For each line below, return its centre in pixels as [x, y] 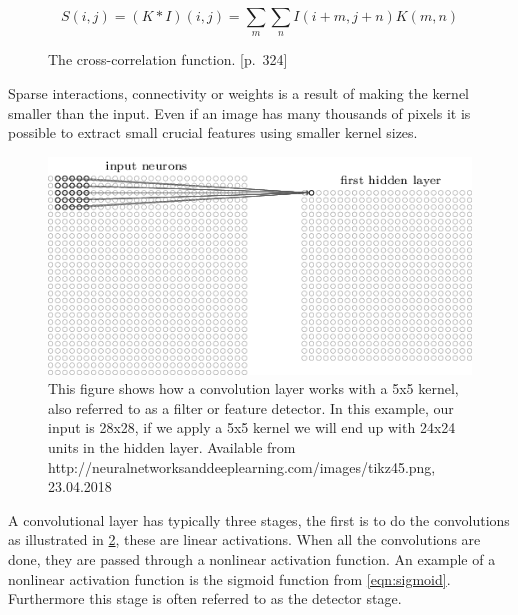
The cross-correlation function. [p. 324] [168, 59]
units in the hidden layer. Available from [172, 447]
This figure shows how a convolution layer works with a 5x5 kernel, [253, 388]
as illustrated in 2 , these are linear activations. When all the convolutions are [244, 539]
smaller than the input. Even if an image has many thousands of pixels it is [239, 112]
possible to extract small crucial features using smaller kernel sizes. [213, 132]
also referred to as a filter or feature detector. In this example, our [251, 407]
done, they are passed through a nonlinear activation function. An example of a [252, 559]
